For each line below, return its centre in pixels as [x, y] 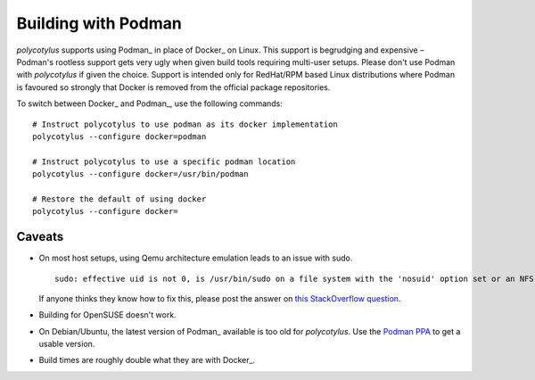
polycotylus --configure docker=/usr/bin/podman [140, 174]
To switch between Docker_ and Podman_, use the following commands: [149, 103]
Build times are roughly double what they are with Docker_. [147, 360]
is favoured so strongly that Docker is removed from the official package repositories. [173, 87]
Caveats [40, 237]
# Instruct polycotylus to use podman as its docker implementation [185, 124]
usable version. [67, 344]
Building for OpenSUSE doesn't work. [108, 315]
